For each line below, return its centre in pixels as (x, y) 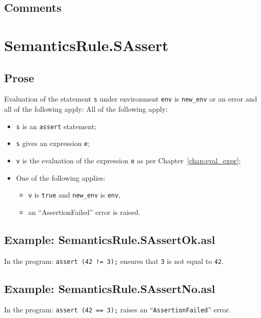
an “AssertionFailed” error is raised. (84, 212)
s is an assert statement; (56, 126)
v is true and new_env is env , (74, 195)
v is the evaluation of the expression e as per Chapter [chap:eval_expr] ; (128, 160)
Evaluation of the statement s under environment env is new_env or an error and (131, 99)
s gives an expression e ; (53, 143)
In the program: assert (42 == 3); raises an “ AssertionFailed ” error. (118, 310)
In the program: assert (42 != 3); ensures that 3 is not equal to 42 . (114, 261)
